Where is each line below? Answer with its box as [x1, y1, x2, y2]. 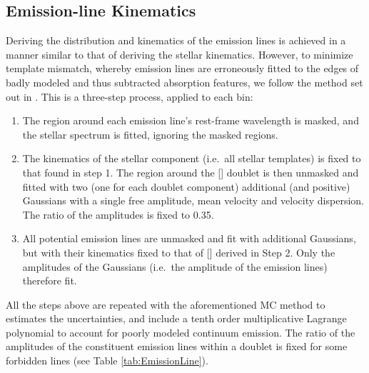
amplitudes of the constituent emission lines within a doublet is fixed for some [6, 339, 348, 354]
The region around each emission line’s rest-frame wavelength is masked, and [22, 113, 359, 128]
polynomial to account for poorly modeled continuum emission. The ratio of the [6, 324, 355, 339]
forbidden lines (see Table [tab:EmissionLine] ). [6, 353, 208, 368]
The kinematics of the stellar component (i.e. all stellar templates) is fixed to [22, 151, 361, 166]
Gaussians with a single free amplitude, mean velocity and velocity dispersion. [22, 193, 364, 208]
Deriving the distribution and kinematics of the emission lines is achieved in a [6, 33, 346, 48]
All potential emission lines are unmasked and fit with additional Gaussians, [22, 231, 356, 246]
